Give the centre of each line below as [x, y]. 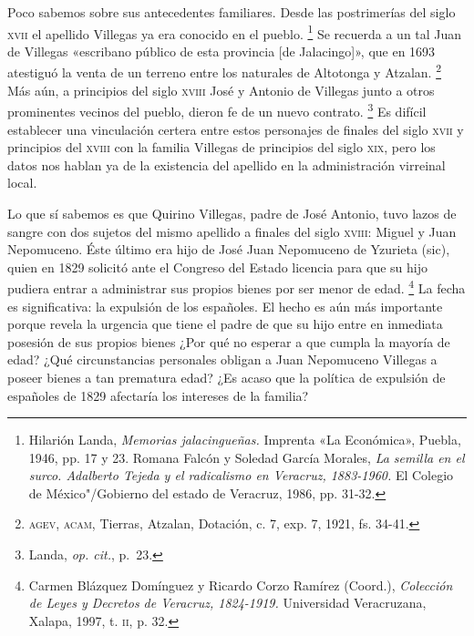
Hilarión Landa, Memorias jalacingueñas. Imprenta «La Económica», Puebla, [245, 440]
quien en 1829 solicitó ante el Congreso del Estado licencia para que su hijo [218, 267]
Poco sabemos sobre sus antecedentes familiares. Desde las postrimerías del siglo [232, 12]
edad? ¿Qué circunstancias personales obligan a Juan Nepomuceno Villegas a [222, 359]
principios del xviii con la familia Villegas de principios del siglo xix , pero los [222, 147]
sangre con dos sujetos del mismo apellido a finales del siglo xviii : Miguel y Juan [232, 231]
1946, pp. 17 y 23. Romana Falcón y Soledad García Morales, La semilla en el [247, 457]
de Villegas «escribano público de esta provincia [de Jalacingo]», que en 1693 [222, 51]
